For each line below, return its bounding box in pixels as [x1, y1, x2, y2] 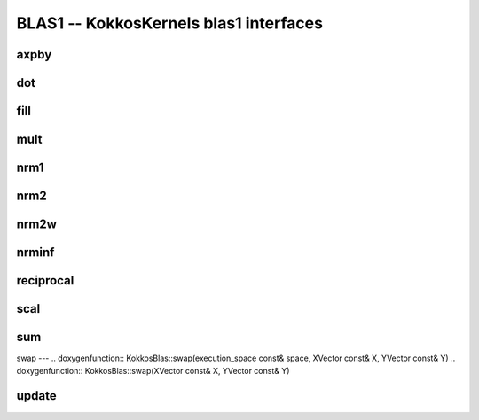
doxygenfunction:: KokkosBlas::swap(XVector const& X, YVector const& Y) [16, 365, 290, 376]
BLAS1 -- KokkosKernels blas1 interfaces [16, 13, 324, 33]
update [16, 388, 57, 403]
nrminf [16, 245, 55, 261]
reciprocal [16, 273, 75, 288]
